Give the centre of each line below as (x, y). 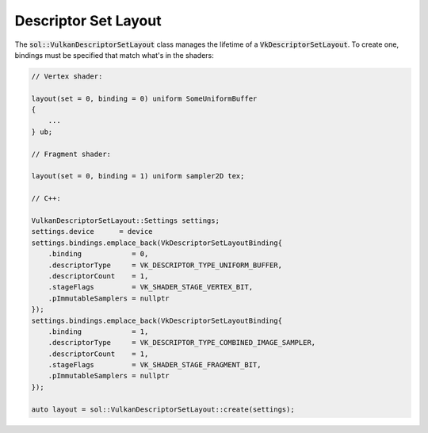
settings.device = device (92, 232)
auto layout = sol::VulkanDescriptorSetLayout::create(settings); (163, 409)
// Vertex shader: (67, 76)
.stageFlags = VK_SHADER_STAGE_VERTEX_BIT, (151, 287)
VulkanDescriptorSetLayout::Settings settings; (125, 221)
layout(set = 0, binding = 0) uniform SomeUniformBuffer (144, 98)
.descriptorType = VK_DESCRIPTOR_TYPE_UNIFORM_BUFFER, (165, 265)
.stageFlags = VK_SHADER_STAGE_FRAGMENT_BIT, (155, 365)
